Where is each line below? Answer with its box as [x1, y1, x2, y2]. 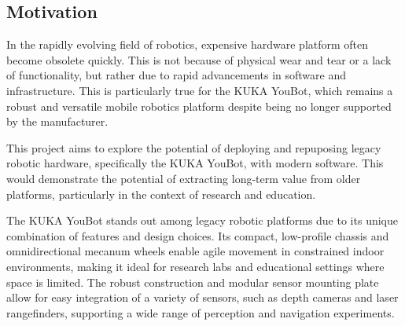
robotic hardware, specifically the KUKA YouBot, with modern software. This [6, 155, 384, 171]
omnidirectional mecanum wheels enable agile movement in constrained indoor [6, 243, 385, 259]
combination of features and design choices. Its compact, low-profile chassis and [6, 227, 389, 244]
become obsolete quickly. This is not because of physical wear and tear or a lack [6, 51, 392, 68]
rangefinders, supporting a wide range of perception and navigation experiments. [6, 304, 395, 321]
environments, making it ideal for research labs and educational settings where [6, 258, 385, 274]
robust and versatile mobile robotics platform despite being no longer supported [6, 97, 392, 114]
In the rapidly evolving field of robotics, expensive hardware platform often [6, 36, 369, 53]
